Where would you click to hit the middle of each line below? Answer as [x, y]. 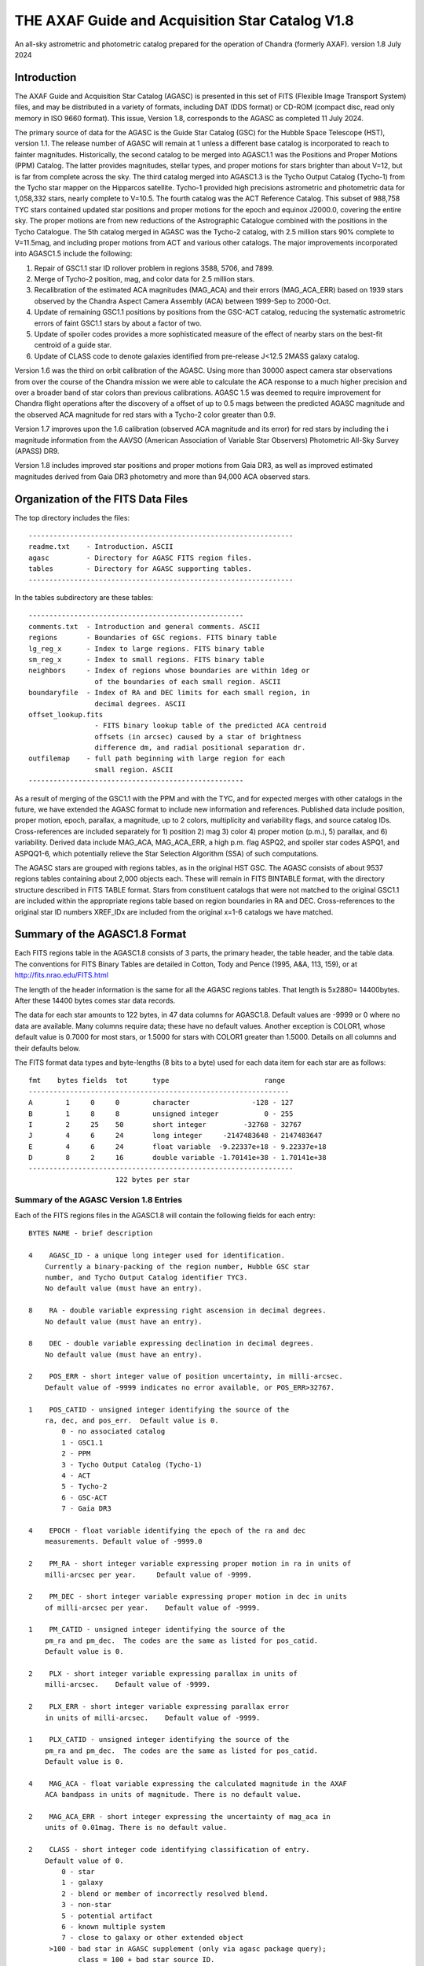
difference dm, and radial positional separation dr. [200, 748]
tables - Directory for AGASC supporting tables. [141, 569]
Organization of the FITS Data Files [101, 499]
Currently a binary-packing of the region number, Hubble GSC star [177, 1266]
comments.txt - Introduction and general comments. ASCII [144, 626]
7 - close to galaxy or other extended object [153, 1938]
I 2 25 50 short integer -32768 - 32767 [165, 1124]
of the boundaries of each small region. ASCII [188, 681]
